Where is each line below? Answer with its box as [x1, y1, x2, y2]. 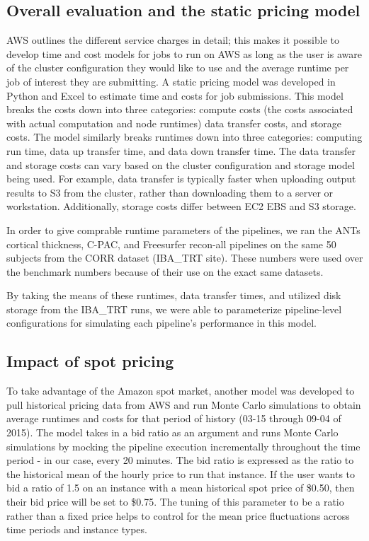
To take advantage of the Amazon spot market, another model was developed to [6, 383, 355, 398]
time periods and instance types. [6, 522, 147, 537]
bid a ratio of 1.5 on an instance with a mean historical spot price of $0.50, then [6, 480, 355, 495]
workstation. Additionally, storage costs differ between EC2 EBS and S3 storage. [6, 199, 356, 214]
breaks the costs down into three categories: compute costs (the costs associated [6, 102, 353, 117]
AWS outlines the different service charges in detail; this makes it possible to [6, 33, 340, 47]
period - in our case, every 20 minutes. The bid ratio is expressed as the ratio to [6, 453, 354, 467]
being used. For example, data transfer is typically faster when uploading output [6, 171, 356, 186]
